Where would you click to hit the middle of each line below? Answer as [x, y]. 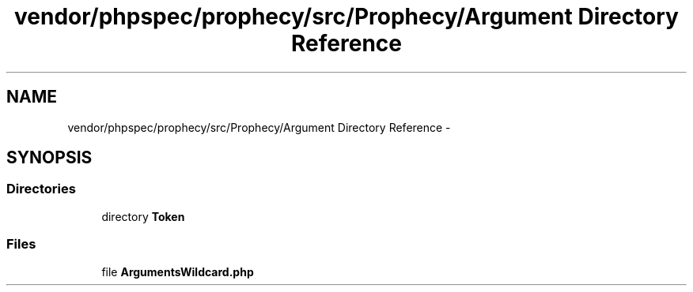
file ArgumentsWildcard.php [178, 271]
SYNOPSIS [49, 158]
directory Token [143, 216]
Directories [41, 189]
